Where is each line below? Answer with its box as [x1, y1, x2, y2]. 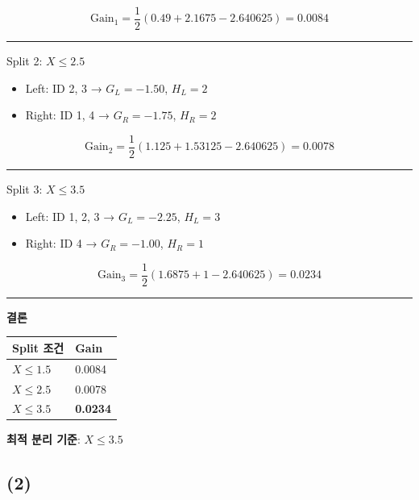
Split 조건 [12, 339, 64, 356]
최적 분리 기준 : [6, 431, 81, 448]
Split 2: [6, 52, 43, 69]
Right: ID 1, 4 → [25, 106, 110, 123]
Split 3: [6, 180, 43, 197]
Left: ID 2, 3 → [25, 79, 102, 96]
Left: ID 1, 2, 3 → [25, 207, 115, 224]
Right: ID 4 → [25, 235, 97, 252]
